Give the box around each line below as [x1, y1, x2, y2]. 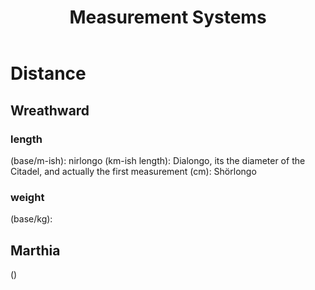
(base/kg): [10, 213, 53, 225]
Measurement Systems [69, 6, 267, 29]
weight [10, 190, 45, 204]
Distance [10, 62, 87, 85]
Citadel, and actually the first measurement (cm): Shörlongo [10, 165, 257, 177]
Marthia [10, 242, 61, 259]
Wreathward [10, 102, 90, 119]
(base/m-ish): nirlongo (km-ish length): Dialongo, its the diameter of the [10, 154, 306, 166]
